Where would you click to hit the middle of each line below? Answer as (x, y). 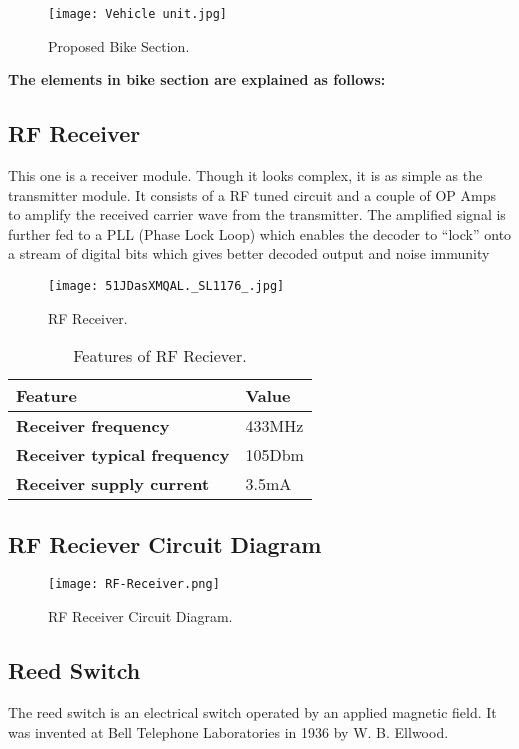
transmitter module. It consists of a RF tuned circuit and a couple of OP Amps (252, 194)
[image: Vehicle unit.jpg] (137, 14)
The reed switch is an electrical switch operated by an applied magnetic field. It (252, 711)
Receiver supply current (113, 484)
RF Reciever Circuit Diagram (165, 543)
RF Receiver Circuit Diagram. (140, 616)
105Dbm (274, 455)
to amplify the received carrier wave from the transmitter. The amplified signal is (257, 214)
